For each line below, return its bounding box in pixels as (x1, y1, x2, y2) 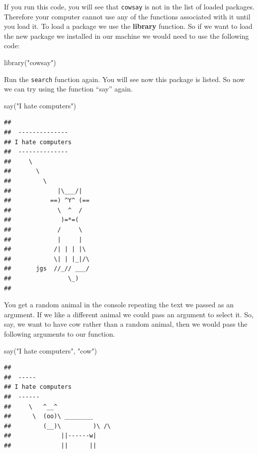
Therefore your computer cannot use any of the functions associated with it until (4, 11, 251, 21)
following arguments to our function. (4, 328, 115, 339)
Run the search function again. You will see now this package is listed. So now (4, 74, 245, 84)
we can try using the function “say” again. (4, 84, 133, 94)
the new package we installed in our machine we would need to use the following (4, 30, 249, 41)
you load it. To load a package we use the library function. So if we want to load (4, 21, 253, 31)
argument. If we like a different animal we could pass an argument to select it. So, (4, 309, 254, 319)
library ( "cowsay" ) (4, 57, 56, 68)
